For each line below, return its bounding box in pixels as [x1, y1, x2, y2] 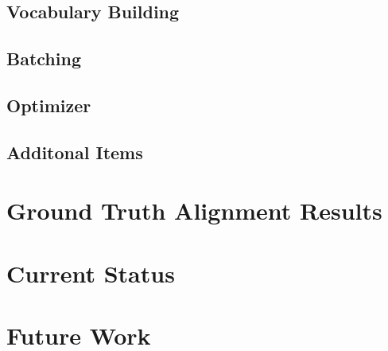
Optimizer [6, 92, 91, 117]
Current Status [6, 256, 175, 289]
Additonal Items [6, 139, 143, 164]
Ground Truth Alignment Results [6, 194, 382, 227]
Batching [6, 46, 81, 71]
